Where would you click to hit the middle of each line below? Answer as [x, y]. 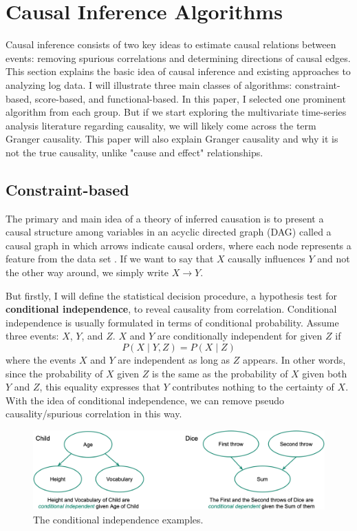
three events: [32, 336]
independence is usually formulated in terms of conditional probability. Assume [172, 322]
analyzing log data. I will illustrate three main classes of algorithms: [149, 84]
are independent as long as [174, 360]
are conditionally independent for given [240, 336]
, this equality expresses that [100, 387]
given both [325, 373]
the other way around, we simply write [87, 272]
